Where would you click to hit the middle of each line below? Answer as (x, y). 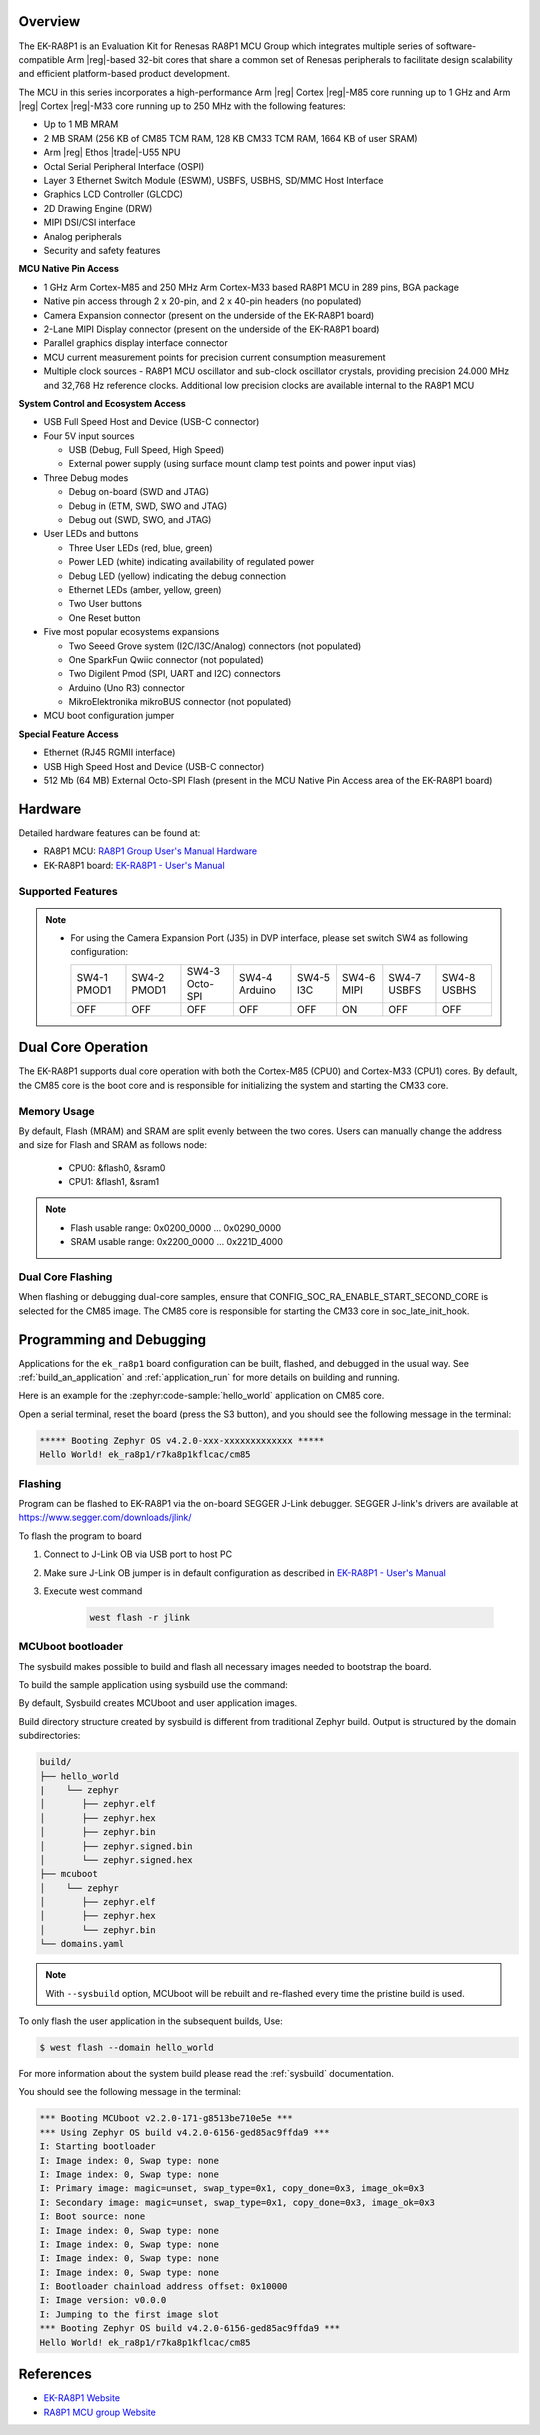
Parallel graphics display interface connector (136, 343)
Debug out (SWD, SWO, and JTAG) (140, 520)
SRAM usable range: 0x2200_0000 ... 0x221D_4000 (177, 1242)
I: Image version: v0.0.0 (103, 2300)
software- (456, 46)
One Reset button (104, 617)
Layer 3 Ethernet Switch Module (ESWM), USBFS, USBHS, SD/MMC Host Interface (213, 181)
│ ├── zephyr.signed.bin (116, 1846)
